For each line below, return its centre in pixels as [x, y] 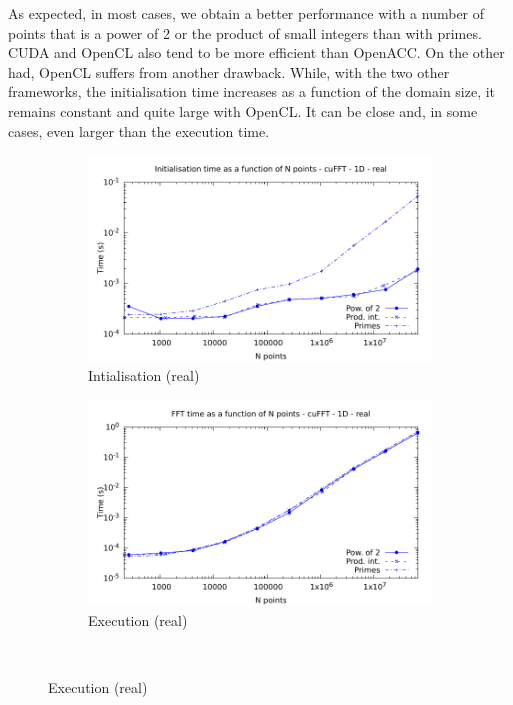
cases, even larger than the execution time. [139, 130]
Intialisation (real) [144, 375]
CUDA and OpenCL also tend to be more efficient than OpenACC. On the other [256, 52]
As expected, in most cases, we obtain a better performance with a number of [246, 13]
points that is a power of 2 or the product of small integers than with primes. [245, 32]
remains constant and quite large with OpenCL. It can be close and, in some [243, 110]
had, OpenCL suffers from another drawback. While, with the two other [229, 71]
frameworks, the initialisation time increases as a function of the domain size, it [252, 91]
